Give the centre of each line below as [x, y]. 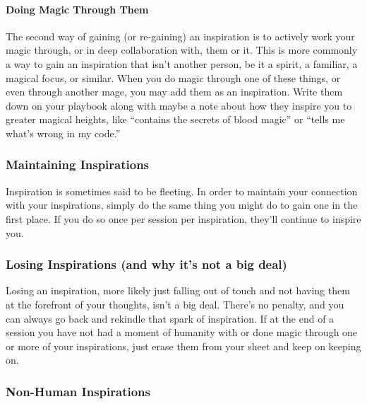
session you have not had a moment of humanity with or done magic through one [182, 332]
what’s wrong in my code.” [63, 133]
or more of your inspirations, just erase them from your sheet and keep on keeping [183, 346]
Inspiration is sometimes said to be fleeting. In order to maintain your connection [182, 191]
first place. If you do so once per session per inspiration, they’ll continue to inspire [183, 218]
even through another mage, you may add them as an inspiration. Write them [174, 92]
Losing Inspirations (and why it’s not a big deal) [146, 264]
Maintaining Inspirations [78, 165]
